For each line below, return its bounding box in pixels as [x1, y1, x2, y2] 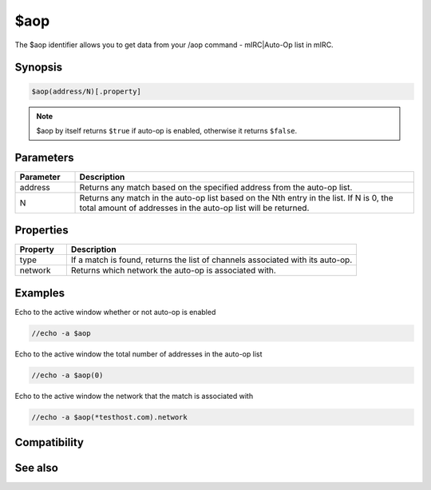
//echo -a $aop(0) [31, 370, 104, 380]
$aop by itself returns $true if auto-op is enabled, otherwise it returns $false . [36, 125, 298, 135]
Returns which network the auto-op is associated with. [70, 265, 277, 276]
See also [14, 461, 59, 475]
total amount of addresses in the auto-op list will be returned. [79, 202, 310, 213]
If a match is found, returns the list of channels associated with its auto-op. [70, 254, 353, 265]
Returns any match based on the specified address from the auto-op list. [79, 181, 353, 193]
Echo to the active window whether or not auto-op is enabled [14, 307, 216, 317]
